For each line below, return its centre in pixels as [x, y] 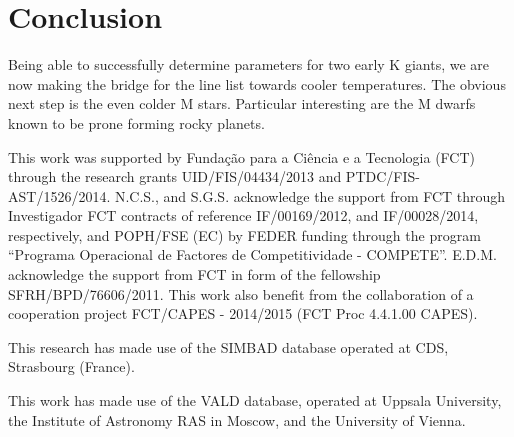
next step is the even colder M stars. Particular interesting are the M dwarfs [242, 103]
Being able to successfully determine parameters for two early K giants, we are [249, 64]
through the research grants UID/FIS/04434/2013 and [175, 176]
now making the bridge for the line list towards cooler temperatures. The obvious [257, 83]
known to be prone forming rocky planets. [136, 122]
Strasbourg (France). [71, 366]
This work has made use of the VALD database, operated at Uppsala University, [255, 400]
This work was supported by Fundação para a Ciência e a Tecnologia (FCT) [241, 156]
